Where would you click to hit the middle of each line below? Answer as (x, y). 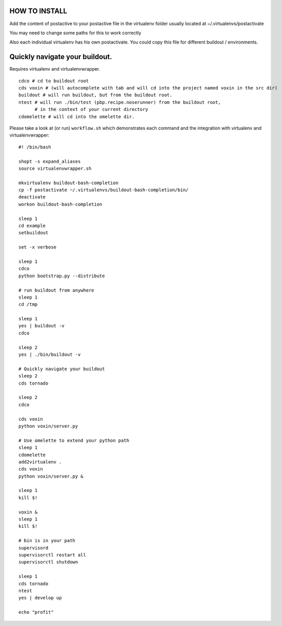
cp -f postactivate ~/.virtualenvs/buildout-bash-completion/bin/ (104, 190)
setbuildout (34, 233)
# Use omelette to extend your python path (74, 440)
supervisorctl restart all (52, 555)
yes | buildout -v (42, 326)
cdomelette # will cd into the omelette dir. (77, 117)
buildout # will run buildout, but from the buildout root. (95, 95)
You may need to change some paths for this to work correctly (75, 33)
